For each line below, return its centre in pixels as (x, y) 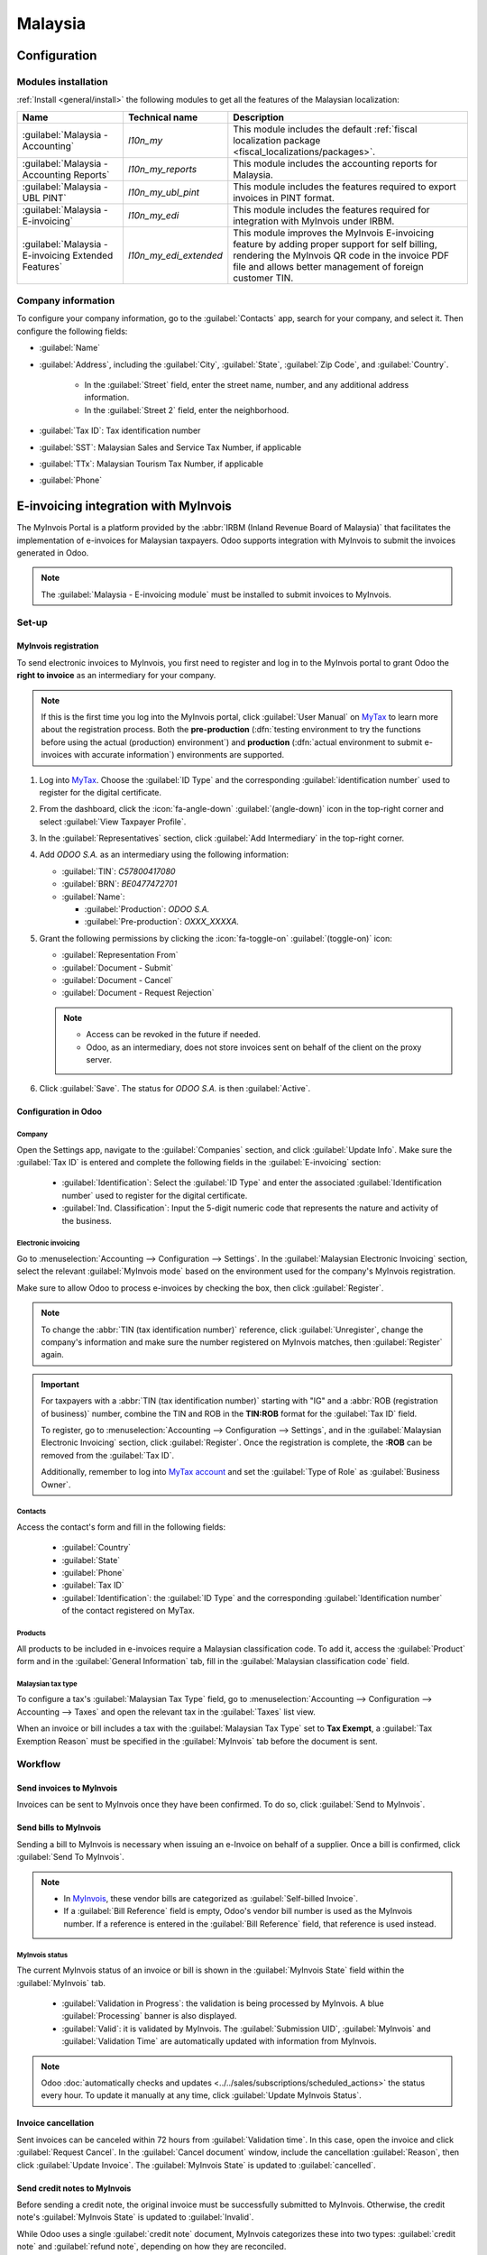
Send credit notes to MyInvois (74, 2188)
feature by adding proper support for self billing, (335, 244)
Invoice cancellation (55, 2123)
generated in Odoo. (53, 553)
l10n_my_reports (162, 169)
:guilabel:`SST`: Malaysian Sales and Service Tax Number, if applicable (170, 447)
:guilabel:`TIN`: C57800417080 (119, 871)
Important (60, 1384)
